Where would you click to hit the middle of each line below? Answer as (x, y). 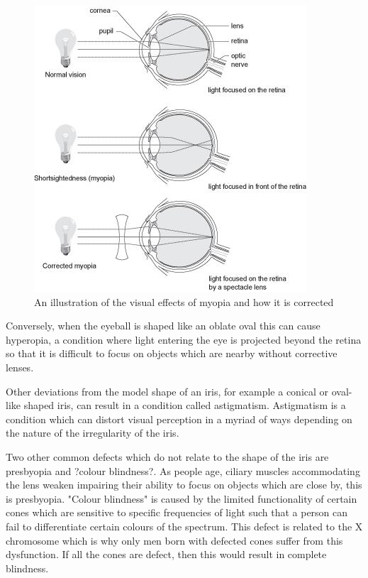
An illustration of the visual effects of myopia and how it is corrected (184, 301)
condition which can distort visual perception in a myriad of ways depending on (179, 419)
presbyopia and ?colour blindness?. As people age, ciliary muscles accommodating (183, 470)
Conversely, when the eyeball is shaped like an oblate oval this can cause (163, 326)
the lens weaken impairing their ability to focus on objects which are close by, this (184, 485)
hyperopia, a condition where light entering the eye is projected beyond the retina (184, 339)
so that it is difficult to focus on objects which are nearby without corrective (172, 353)
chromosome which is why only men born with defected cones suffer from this (174, 540)
